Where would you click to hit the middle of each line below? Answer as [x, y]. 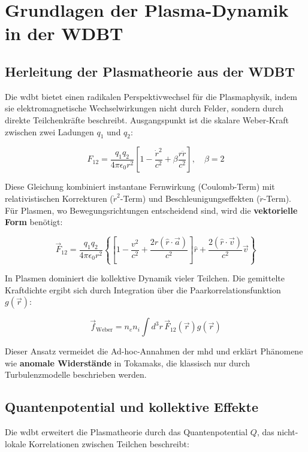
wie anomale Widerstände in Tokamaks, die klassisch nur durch [127, 362]
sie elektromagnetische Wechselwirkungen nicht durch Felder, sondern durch [144, 108]
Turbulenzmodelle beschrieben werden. [76, 374]
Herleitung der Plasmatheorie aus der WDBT [150, 71]
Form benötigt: [34, 222]
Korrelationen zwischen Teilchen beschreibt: [109, 443]
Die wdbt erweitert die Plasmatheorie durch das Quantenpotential [126, 432]
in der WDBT [64, 33]
